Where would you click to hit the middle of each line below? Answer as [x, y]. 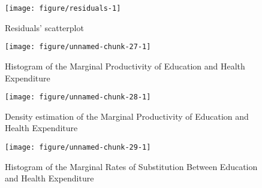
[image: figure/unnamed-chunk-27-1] [78, 47]
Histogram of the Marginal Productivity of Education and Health [125, 66]
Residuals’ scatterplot [44, 27]
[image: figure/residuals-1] [63, 8]
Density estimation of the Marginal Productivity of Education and [127, 116]
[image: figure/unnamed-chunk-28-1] [78, 97]
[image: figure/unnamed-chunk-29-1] [78, 147]
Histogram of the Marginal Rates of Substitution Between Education [131, 166]
